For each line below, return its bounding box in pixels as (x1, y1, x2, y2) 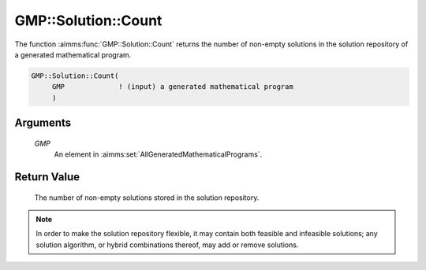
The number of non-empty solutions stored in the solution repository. (34, 193, 260, 202)
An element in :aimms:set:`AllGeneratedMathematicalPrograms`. (54, 150, 263, 159)
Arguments (14, 117, 72, 130)
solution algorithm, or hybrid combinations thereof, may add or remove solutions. (35, 240, 299, 250)
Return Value (14, 170, 80, 183)
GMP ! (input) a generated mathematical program (51, 83, 293, 91)
